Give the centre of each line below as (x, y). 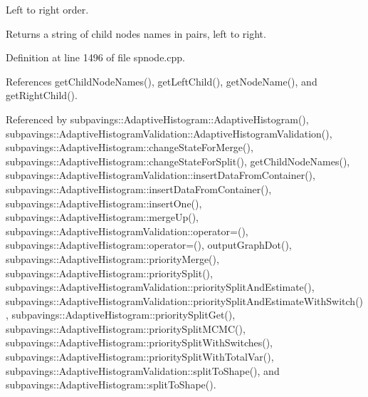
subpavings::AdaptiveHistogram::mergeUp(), (102, 217)
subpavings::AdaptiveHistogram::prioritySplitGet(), (123, 315)
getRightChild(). (42, 95)
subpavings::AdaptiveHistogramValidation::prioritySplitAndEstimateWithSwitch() (185, 300)
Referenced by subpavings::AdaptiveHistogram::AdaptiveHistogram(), (157, 119)
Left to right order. (47, 9)
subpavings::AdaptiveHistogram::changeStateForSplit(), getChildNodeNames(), (178, 161)
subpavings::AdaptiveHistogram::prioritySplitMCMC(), (126, 328)
